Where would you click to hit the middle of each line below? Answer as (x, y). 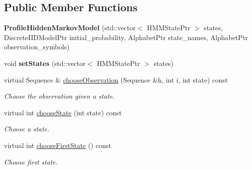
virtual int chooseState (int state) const (63, 112)
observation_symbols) (37, 47)
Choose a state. (27, 129)
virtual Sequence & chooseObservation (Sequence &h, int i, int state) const (116, 79)
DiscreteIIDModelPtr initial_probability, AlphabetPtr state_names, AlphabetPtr (126, 37)
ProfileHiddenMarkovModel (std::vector (70, 28)
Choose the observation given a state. (59, 96)
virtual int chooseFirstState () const (58, 145)
